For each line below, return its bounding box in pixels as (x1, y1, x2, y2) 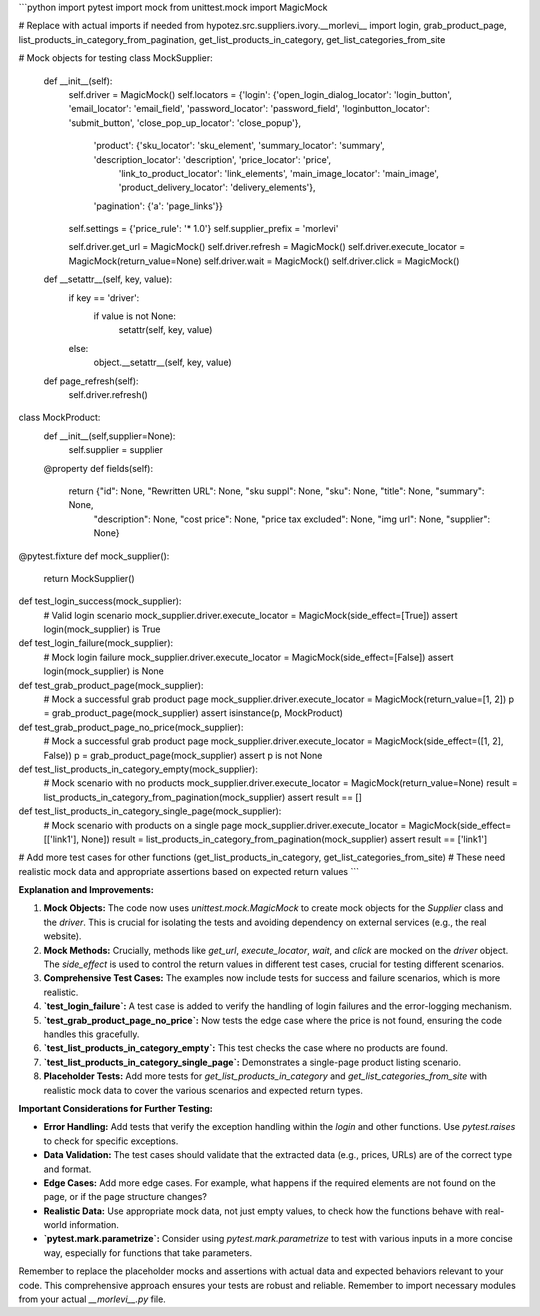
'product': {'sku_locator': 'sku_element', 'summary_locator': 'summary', (93, 140, 385, 152)
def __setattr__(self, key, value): (43, 273, 173, 285)
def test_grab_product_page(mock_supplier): (18, 679, 204, 691)
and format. (43, 1163, 92, 1175)
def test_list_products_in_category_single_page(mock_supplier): (18, 805, 282, 817)
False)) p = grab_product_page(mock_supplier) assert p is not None (43, 749, 323, 761)
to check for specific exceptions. (43, 1135, 179, 1147)
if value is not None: (93, 310, 177, 322)
